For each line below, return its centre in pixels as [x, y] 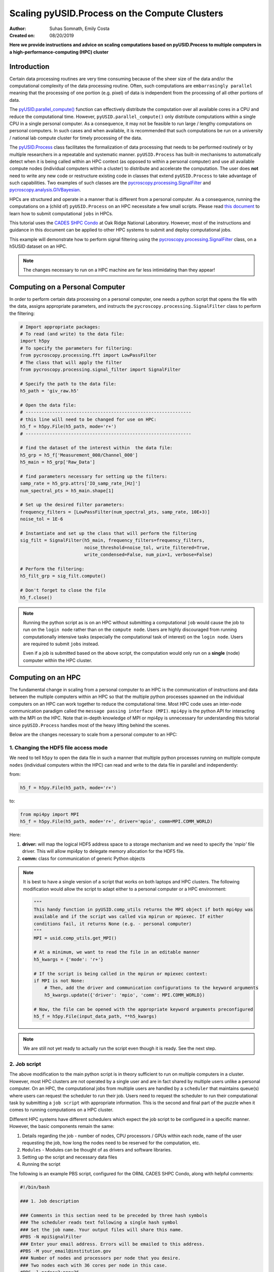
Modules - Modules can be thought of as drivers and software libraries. [97, 1150]
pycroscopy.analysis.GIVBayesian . [45, 190]
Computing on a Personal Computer [67, 287]
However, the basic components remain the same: [62, 1126]
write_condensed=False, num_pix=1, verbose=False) [148, 555]
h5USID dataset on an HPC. [38, 246]
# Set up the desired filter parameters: [72, 505]
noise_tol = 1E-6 [42, 519]
